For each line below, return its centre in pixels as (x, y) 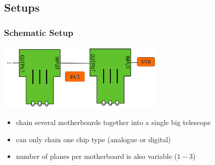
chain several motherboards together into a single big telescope (113, 122)
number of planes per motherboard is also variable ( (96, 156)
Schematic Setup (39, 32)
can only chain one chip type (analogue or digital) (93, 139)
